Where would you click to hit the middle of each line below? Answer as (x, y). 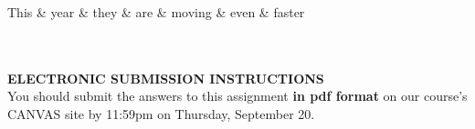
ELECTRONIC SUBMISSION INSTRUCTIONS (166, 78)
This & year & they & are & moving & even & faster (156, 12)
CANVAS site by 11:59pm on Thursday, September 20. (161, 113)
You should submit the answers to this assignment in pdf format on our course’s (237, 96)
